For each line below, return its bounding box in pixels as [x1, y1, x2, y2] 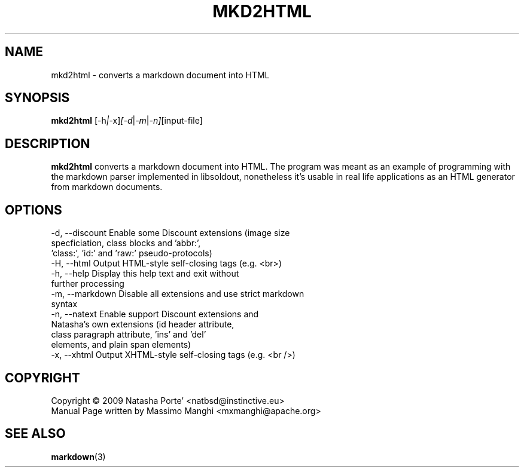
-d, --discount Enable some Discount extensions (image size [51, 228, 290, 238]
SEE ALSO [5, 426, 66, 442]
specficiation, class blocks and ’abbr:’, [51, 238, 201, 249]
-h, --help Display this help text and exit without [51, 268, 239, 279]
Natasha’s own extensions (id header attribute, [51, 319, 234, 330]
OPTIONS [5, 202, 62, 217]
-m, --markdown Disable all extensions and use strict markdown [51, 289, 304, 299]
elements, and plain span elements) [51, 339, 191, 350]
